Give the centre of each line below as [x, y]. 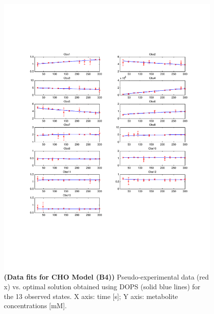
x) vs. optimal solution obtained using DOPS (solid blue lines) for [102, 287]
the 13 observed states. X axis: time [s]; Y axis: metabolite [91, 296]
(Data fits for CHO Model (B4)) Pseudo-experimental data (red [107, 277]
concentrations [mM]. [36, 306]
